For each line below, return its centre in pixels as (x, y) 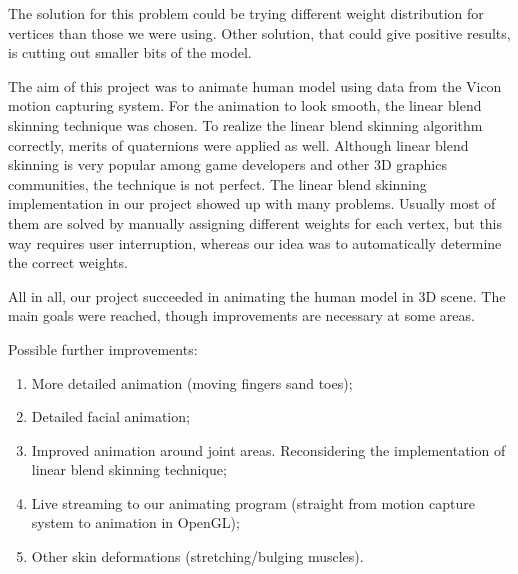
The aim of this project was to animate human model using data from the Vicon (255, 85)
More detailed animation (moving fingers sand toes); (192, 382)
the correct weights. (68, 262)
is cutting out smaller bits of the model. (130, 52)
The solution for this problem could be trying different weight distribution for (246, 13)
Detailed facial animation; (110, 416)
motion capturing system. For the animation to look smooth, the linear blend (245, 105)
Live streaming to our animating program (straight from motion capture (253, 502)
